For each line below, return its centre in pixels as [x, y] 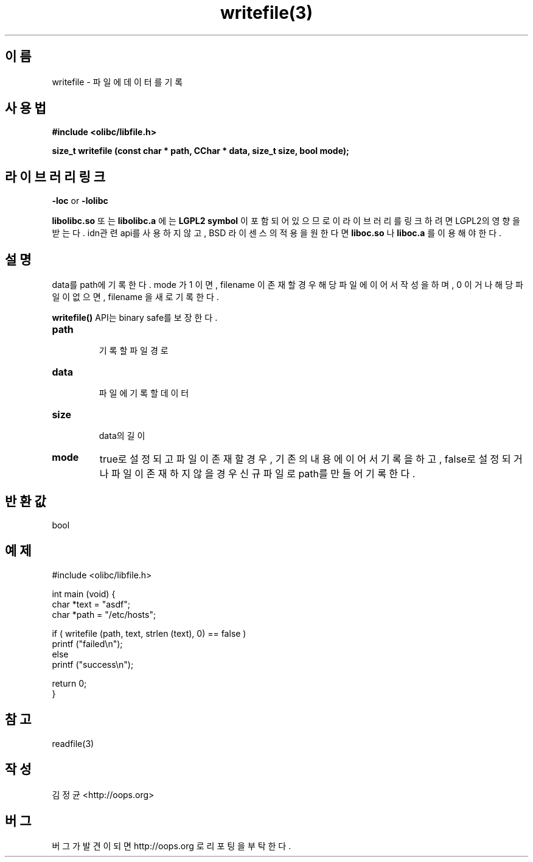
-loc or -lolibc [80, 201]
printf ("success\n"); [93, 664]
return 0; [69, 683]
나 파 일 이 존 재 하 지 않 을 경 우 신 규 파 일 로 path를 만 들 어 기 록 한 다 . [257, 474]
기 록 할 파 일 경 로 [134, 351]
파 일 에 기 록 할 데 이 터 [144, 393]
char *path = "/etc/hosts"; [104, 614]
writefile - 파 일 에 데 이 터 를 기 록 [117, 82]
